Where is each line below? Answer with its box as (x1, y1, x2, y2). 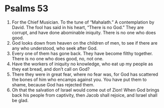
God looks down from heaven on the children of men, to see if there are (11, 40, 158, 46)
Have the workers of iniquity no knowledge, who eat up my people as (11, 61, 154, 67)
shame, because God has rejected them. (11, 81, 95, 87)
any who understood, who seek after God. (11, 45, 98, 51)
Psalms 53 (4, 3, 49, 14)
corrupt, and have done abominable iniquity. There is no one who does (11, 29, 156, 35)
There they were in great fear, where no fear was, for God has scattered (11, 71, 159, 77)
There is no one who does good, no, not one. (11, 55, 104, 61)
